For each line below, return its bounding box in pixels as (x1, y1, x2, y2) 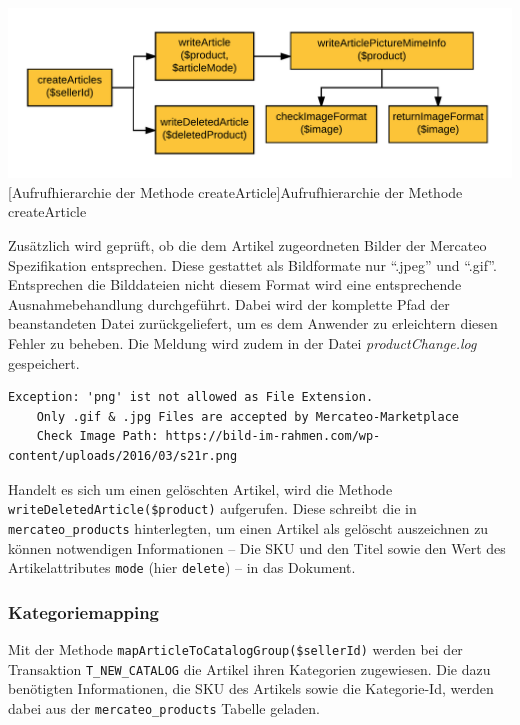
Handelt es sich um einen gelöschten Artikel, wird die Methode (8, 478, 393, 499)
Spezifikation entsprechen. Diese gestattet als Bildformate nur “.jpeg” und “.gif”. (8, 254, 497, 275)
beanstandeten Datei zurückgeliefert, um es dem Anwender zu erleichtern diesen (8, 313, 498, 334)
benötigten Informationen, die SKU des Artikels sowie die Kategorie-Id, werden (8, 678, 494, 699)
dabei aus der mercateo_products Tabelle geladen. (8, 697, 320, 718)
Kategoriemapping (8, 599, 160, 624)
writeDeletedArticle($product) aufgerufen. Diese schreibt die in (8, 498, 417, 519)
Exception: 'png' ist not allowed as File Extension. (8, 390, 374, 405)
